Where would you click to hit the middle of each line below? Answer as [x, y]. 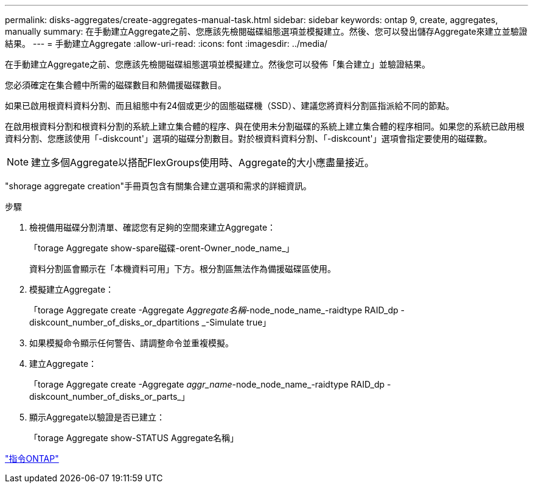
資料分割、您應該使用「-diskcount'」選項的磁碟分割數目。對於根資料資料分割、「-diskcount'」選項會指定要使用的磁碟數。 [249, 138]
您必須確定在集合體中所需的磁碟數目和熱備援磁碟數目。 [116, 85]
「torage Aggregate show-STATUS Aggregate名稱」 [134, 438]
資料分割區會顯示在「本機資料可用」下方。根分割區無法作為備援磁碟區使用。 [183, 269]
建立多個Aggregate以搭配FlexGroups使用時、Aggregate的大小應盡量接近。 [203, 162]
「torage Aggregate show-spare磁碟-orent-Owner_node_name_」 [162, 248]
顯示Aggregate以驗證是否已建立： [97, 417]
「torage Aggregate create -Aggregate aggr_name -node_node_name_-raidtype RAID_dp [207, 384]
